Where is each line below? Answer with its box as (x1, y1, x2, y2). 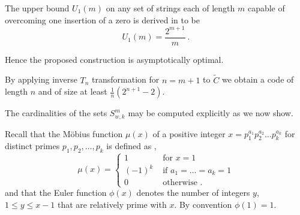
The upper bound (5, 2, 70, 14)
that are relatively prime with (57, 198, 167, 210)
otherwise (163, 178, 197, 187)
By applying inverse (5, 73, 77, 86)
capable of (247, 2, 285, 14)
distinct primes (5, 140, 60, 152)
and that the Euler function (5, 186, 107, 199)
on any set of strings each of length (106, 2, 235, 14)
